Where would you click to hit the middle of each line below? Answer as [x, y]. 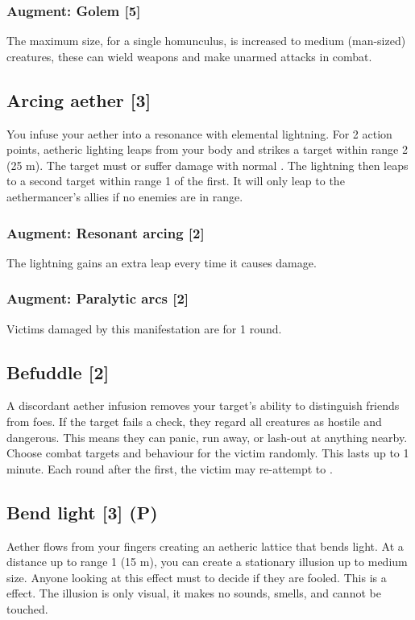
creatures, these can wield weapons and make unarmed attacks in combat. [189, 56]
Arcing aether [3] [79, 99]
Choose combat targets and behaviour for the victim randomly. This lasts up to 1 [208, 453]
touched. [27, 608]
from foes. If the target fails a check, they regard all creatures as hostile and [194, 421]
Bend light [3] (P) [82, 512]
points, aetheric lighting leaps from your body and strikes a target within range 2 [207, 149]
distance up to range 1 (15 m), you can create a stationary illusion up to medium [207, 562]
